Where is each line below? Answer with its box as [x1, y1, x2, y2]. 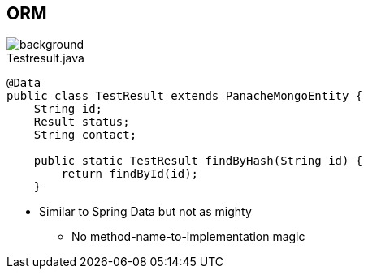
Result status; [33, 115, 130, 129]
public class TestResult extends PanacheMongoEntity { [6, 89, 363, 103]
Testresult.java [6, 51, 84, 66]
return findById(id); [61, 167, 199, 181]
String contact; [33, 128, 137, 142]
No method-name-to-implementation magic [71, 230, 305, 244]
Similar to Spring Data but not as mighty [39, 204, 252, 219]
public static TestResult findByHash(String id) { [33, 154, 363, 168]
